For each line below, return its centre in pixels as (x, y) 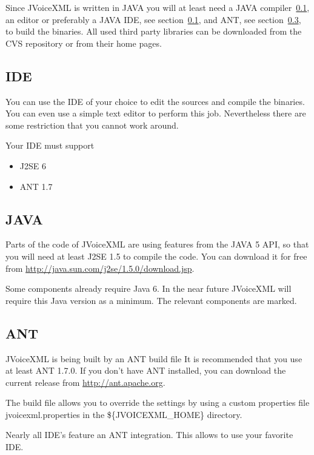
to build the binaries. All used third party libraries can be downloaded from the (154, 31)
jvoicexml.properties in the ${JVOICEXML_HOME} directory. (124, 414)
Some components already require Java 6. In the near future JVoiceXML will (149, 288)
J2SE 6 (33, 165)
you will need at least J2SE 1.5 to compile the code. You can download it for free (156, 256)
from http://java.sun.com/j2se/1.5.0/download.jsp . (100, 268)
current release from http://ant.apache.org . (85, 382)
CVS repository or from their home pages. (84, 43)
